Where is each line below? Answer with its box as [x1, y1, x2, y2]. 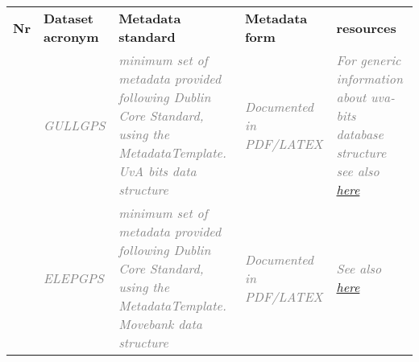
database [336, 125, 384, 143]
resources [336, 18, 396, 37]
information [336, 69, 403, 88]
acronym [43, 27, 99, 46]
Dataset [43, 9, 93, 27]
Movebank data [118, 315, 203, 333]
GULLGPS [43, 115, 106, 134]
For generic [336, 51, 401, 69]
